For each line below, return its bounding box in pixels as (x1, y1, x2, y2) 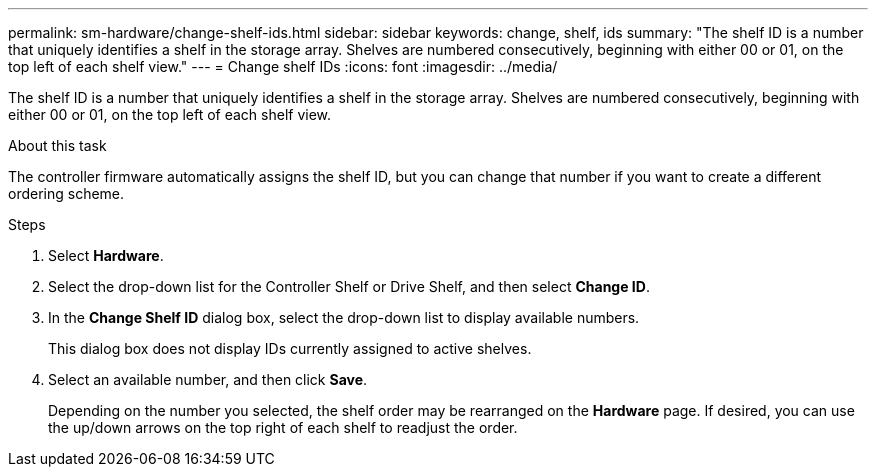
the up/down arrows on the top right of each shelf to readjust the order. (48, 419, 518, 436)
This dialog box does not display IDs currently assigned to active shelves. (48, 340, 532, 357)
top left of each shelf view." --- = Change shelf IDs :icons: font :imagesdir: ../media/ (8, 58, 558, 75)
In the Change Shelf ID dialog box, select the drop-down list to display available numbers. (48, 309, 640, 326)
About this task (8, 137, 107, 154)
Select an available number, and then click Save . (48, 371, 368, 388)
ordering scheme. (8, 185, 125, 202)
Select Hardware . (48, 247, 164, 264)
